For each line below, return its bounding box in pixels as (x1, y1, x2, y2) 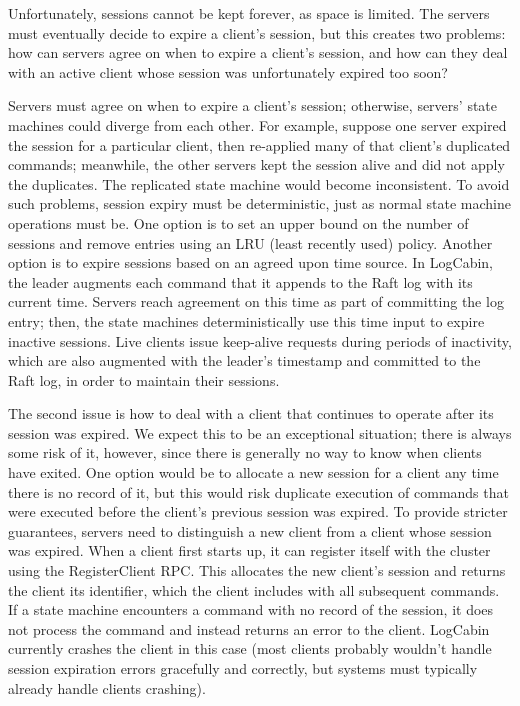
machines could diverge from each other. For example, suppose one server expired (8, 114, 507, 135)
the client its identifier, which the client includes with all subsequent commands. (8, 579, 500, 600)
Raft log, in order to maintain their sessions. (8, 369, 280, 390)
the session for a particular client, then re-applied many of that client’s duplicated (8, 134, 511, 155)
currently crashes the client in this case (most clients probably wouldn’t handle (8, 638, 492, 659)
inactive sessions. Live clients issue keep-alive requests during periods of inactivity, (8, 330, 512, 351)
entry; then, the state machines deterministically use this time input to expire (8, 310, 485, 331)
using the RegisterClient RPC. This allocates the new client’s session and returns (8, 560, 506, 581)
